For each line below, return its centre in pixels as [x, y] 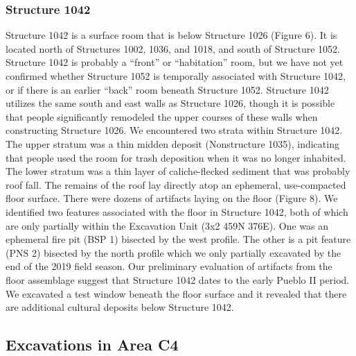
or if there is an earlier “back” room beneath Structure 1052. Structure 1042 [167, 89]
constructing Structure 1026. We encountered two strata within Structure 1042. [174, 130]
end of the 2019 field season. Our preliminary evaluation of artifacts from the [169, 266]
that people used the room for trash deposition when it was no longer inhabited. [176, 157]
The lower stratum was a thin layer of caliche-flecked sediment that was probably [178, 171]
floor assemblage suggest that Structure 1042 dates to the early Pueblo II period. [178, 279]
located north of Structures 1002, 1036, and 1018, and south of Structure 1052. [173, 48]
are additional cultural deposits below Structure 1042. [120, 307]
